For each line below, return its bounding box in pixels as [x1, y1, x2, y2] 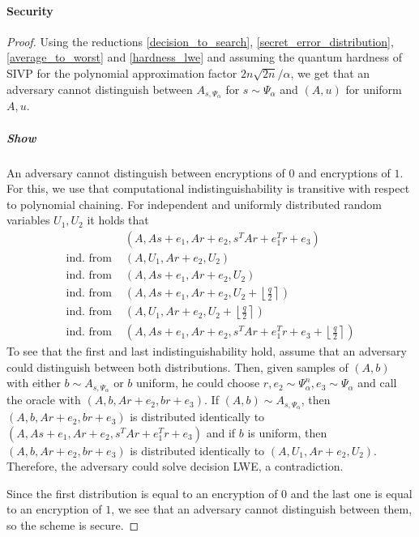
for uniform [345, 80, 402, 97]
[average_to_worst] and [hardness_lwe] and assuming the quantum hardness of [6, 49, 403, 66]
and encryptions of [298, 164, 391, 181]
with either [6, 374, 61, 391]
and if [206, 424, 236, 441]
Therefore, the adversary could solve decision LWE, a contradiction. [6, 458, 344, 475]
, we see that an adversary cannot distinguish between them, [111, 501, 413, 518]
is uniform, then [247, 424, 327, 441]
